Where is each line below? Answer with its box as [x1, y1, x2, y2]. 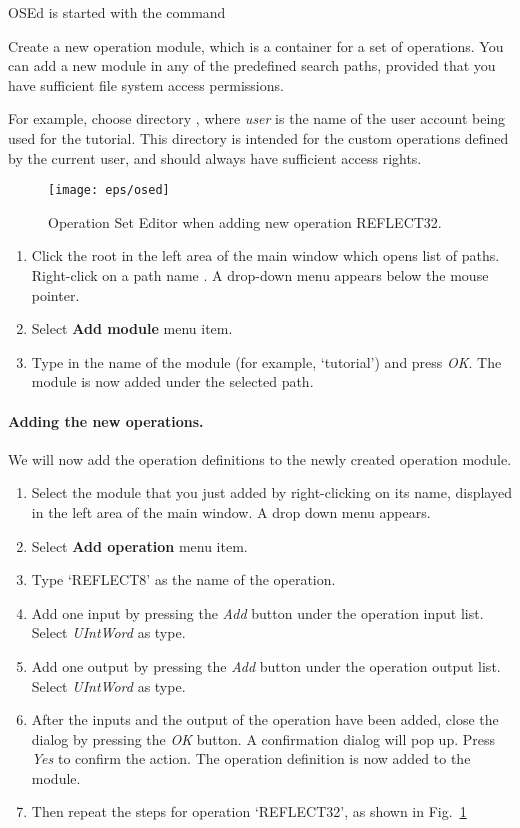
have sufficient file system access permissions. [8, 74, 284, 95]
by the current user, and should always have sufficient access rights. [8, 147, 422, 168]
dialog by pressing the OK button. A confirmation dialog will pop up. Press [31, 728, 495, 749]
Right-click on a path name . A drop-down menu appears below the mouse [31, 265, 489, 285]
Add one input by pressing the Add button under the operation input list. [31, 602, 484, 623]
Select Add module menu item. [31, 318, 233, 339]
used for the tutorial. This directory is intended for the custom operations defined [8, 127, 509, 148]
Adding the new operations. [8, 410, 204, 431]
